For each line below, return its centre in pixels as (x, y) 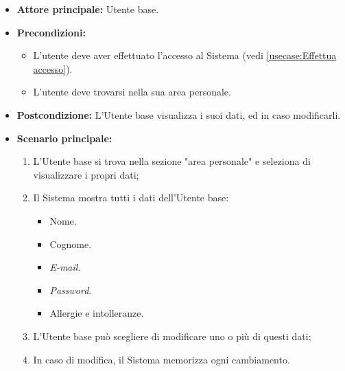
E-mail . (65, 267)
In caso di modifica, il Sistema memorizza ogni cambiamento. (162, 359)
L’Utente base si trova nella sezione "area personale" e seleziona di (172, 161)
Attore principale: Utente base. (88, 9)
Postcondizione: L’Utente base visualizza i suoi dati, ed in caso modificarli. (179, 114)
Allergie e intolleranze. (97, 313)
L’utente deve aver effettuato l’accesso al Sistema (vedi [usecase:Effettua (185, 55)
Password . (71, 290)
